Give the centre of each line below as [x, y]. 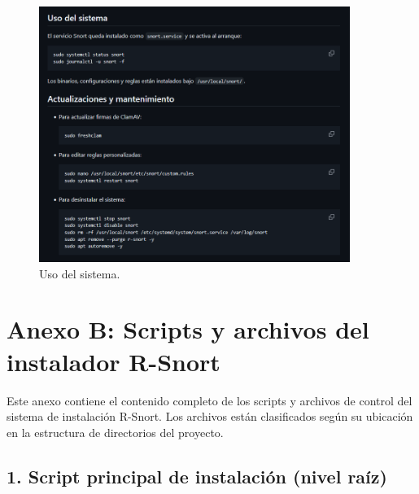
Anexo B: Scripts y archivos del [188, 329]
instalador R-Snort [113, 361]
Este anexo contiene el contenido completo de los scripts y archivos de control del [209, 400]
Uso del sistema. [80, 273]
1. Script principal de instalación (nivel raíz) [197, 476]
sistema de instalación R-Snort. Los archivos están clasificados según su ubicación [210, 416]
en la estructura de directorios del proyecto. [115, 432]
